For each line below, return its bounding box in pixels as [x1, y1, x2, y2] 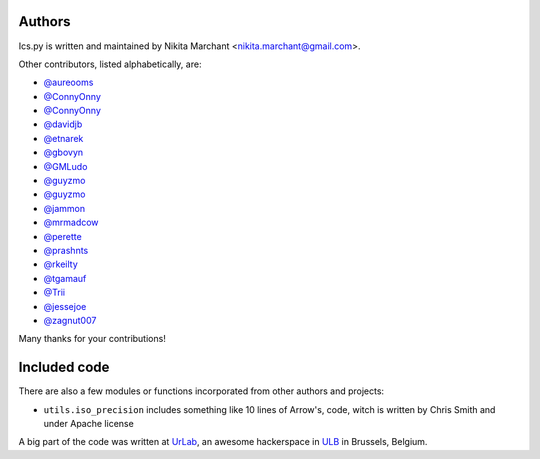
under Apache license [43, 418, 134, 430]
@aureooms [43, 76, 94, 89]
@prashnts [43, 244, 89, 256]
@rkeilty [43, 258, 79, 270]
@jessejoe [43, 300, 87, 312]
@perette [43, 230, 82, 242]
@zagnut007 [43, 314, 97, 326]
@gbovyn [43, 146, 84, 159]
